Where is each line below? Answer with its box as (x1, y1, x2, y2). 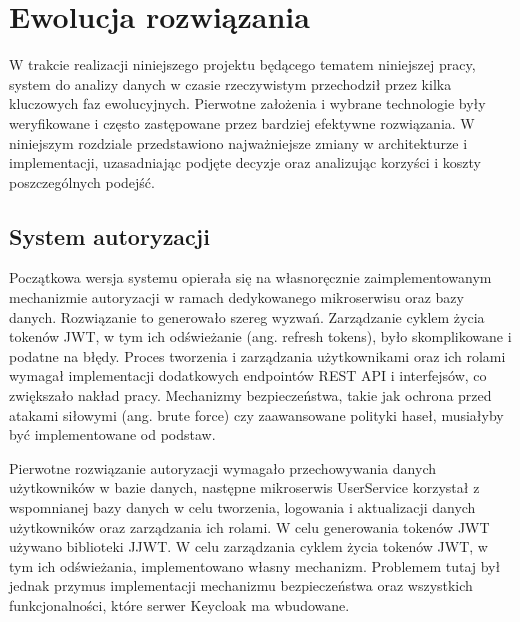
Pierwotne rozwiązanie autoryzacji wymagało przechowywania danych (9, 457, 436, 478)
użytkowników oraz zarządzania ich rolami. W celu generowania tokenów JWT (9, 516, 490, 537)
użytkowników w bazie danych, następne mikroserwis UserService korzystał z (9, 477, 480, 498)
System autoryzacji (9, 220, 210, 251)
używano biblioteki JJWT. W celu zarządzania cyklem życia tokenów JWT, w (9, 536, 488, 557)
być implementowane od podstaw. (9, 424, 216, 445)
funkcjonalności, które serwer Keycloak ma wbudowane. (9, 594, 350, 615)
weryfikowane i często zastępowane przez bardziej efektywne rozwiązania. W (9, 112, 475, 133)
